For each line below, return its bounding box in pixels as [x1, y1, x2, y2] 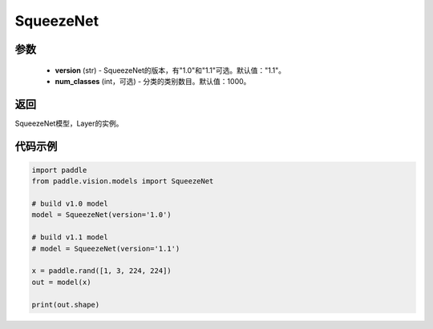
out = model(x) [31, 277, 91, 287]
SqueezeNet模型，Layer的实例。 [14, 118, 123, 128]
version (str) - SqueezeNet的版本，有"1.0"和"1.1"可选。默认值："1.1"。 [55, 65, 286, 75]
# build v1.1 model [31, 233, 108, 242]
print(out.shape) [31, 300, 100, 309]
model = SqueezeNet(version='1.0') [31, 211, 172, 219]
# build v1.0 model [31, 199, 108, 208]
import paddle [31, 165, 87, 175]
